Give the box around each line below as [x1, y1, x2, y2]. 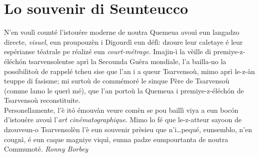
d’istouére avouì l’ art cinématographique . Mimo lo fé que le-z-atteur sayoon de [4, 114, 242, 125]
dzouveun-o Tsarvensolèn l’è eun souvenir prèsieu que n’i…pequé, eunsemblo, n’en [4, 124, 252, 135]
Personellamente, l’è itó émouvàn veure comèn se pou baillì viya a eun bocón [4, 104, 239, 115]
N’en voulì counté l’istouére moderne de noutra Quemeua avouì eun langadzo [4, 27, 240, 37]
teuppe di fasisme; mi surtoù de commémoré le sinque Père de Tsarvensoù [4, 76, 230, 86]
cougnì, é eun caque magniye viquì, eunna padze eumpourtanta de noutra [4, 134, 229, 144]
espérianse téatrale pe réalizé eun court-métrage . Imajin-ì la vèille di [4, 46, 211, 57]
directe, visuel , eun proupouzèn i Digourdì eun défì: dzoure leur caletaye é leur [4, 36, 243, 47]
